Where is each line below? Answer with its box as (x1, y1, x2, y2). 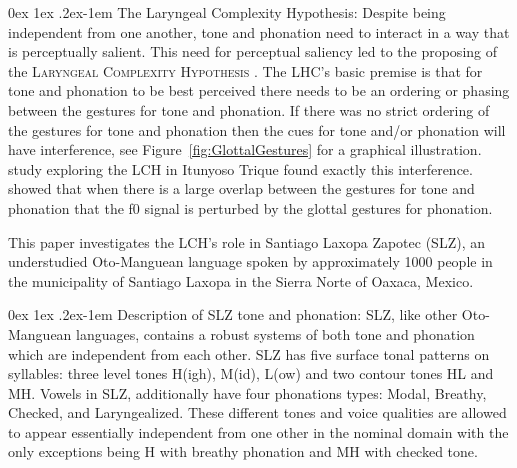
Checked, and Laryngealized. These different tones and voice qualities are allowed (8, 402, 507, 423)
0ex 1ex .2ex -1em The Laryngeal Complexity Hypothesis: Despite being (8, 2, 446, 22)
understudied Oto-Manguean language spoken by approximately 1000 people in (8, 251, 493, 272)
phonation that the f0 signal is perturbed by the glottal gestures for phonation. (8, 197, 493, 218)
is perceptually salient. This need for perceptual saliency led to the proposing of (8, 41, 498, 62)
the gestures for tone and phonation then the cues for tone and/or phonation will (8, 119, 506, 140)
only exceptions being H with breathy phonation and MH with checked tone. (8, 441, 478, 462)
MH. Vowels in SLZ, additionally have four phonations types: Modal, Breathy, (8, 382, 487, 403)
